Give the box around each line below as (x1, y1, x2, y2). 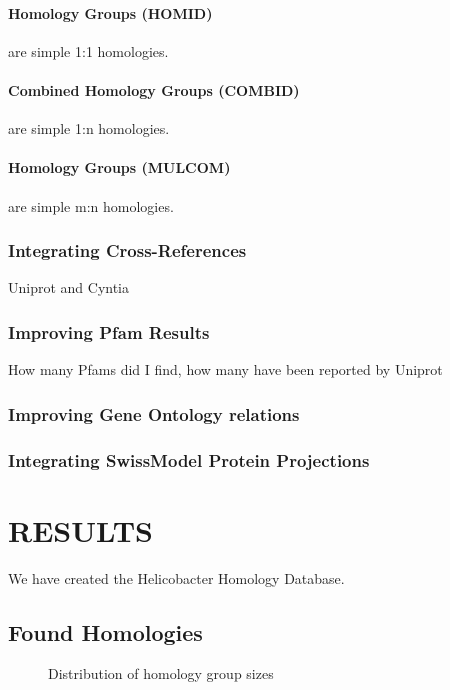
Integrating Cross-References (8, 238, 247, 263)
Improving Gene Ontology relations (8, 401, 300, 426)
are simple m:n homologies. (8, 195, 174, 216)
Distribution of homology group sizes (48, 663, 274, 684)
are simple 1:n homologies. (8, 118, 170, 139)
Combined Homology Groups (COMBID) (8, 79, 300, 100)
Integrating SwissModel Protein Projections (8, 447, 370, 472)
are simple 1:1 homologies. (8, 40, 169, 61)
